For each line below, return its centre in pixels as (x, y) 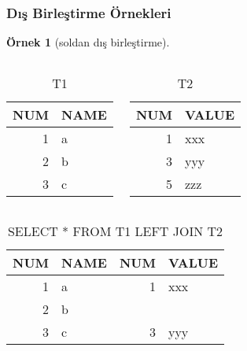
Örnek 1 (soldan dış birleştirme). (88, 42)
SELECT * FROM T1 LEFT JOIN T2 (115, 231)
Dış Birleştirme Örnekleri (89, 12)
